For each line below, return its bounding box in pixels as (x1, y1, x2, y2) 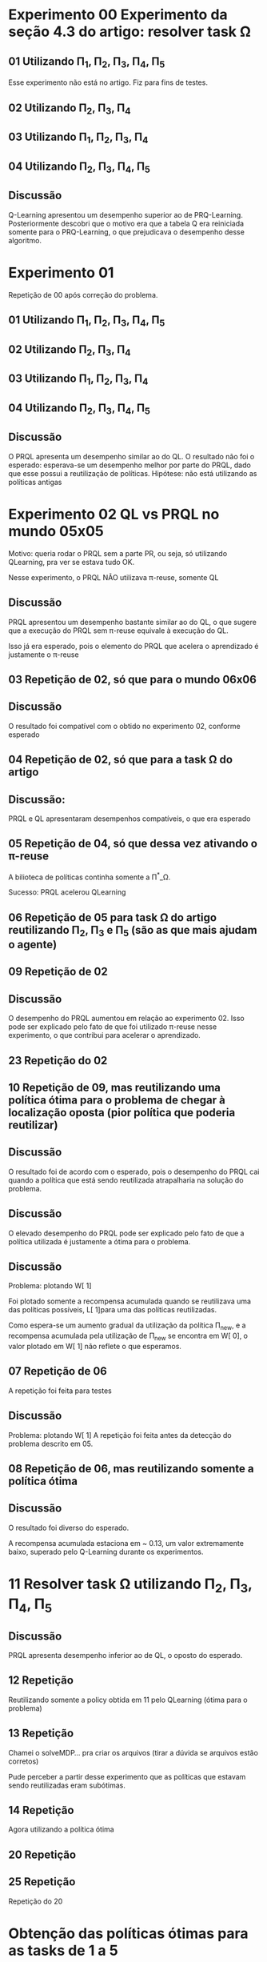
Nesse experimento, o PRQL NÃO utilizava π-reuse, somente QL (8, 572, 219, 582)
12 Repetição (8, 1674, 74, 1688)
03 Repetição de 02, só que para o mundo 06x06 (8, 672, 257, 686)
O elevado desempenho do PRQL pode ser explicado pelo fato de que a (8, 1228, 245, 1238)
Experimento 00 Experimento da (8, 6, 228, 24)
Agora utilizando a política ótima (8, 1824, 114, 1834)
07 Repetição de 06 (8, 1364, 108, 1378)
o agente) (8, 938, 58, 951)
